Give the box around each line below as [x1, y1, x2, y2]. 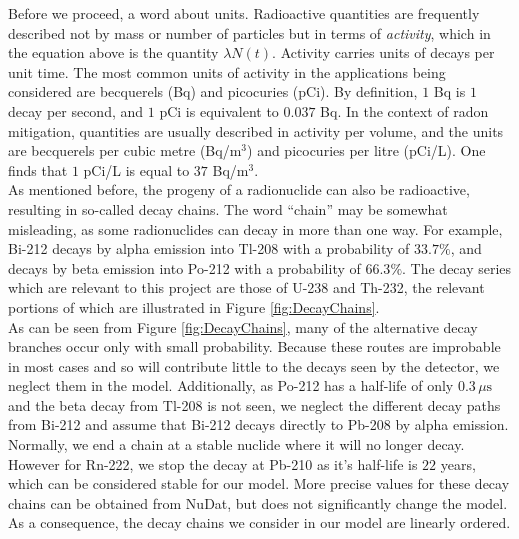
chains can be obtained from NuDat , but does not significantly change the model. [8, 492, 508, 513]
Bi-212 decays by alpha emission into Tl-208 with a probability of [8, 238, 410, 259]
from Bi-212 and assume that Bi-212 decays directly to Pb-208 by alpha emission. [8, 414, 509, 435]
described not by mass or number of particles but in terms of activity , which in [8, 22, 491, 43]
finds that [8, 159, 68, 180]
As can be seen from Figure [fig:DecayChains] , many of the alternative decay [8, 316, 478, 337]
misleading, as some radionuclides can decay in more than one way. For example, [8, 218, 503, 239]
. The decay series [402, 257, 512, 278]
